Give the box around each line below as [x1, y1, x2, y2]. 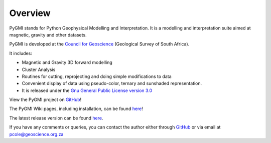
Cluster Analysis [22, 66, 56, 72]
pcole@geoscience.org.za [9, 131, 64, 137]
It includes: [9, 50, 32, 56]
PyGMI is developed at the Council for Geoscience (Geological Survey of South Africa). [9, 41, 190, 47]
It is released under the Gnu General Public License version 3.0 [22, 87, 153, 93]
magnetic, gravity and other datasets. [9, 31, 87, 37]
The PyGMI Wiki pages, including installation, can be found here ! [9, 105, 143, 112]
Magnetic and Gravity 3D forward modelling [22, 59, 112, 65]
